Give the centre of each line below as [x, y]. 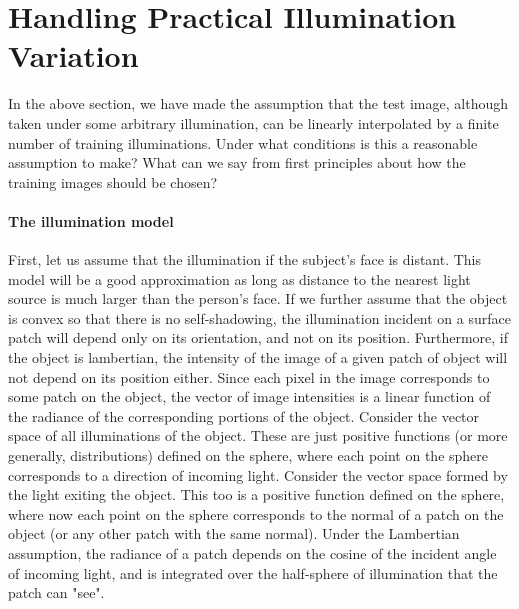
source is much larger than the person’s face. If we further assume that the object [258, 298]
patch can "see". [56, 592]
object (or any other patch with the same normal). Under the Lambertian [234, 533]
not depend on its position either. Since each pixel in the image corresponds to [249, 376]
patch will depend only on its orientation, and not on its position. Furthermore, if [258, 337]
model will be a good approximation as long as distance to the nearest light [239, 278]
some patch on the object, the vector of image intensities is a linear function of [249, 396]
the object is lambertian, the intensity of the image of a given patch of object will [258, 357]
